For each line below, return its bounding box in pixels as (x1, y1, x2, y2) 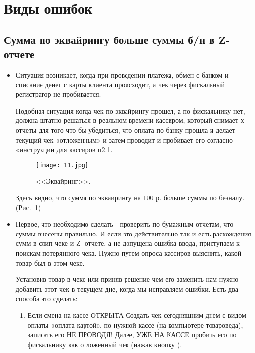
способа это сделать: (15, 293, 78, 304)
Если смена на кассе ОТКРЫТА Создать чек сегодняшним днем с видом (27, 310, 246, 320)
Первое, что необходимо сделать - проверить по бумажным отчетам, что (15, 219, 234, 229)
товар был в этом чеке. (15, 257, 85, 268)
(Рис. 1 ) (15, 202, 41, 212)
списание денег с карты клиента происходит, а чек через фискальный (15, 79, 225, 89)
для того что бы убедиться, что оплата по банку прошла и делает (39, 124, 235, 135)
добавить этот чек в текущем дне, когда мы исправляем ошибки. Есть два (15, 283, 238, 294)
